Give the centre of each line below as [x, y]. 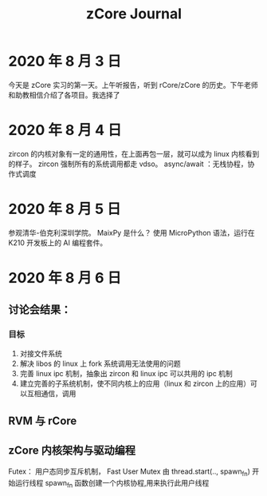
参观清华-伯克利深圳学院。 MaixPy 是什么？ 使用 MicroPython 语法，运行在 [132, 232]
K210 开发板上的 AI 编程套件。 [58, 242]
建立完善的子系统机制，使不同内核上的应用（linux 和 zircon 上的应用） [135, 383]
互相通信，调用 [51, 393]
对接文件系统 [41, 353]
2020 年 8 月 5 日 [65, 209]
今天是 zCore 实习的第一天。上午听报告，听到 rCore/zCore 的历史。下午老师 [133, 85]
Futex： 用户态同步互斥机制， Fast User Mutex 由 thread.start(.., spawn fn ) [130, 472]
